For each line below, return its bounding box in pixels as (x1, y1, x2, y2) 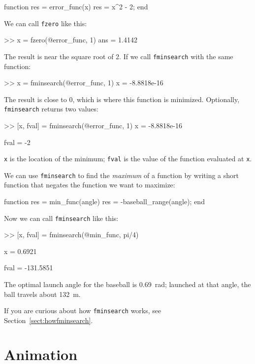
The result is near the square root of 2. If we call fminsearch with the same (4, 51, 233, 61)
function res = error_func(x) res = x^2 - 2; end (4, 1, 148, 11)
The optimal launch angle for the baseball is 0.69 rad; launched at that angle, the (4, 279, 251, 290)
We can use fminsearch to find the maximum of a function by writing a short (4, 170, 239, 180)
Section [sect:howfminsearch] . (4, 315, 93, 325)
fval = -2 (4, 137, 31, 147)
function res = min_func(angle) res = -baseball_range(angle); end (4, 196, 205, 207)
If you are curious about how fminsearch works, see (4, 305, 161, 316)
